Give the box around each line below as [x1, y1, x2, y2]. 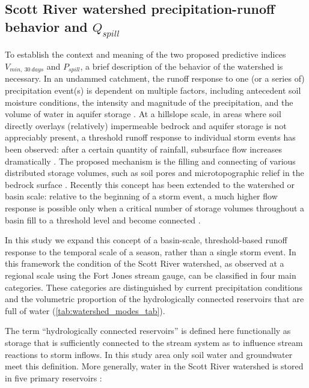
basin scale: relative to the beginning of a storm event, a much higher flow [5, 190, 278, 202]
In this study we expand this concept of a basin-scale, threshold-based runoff [5, 234, 287, 246]
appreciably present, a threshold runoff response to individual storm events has [5, 131, 296, 144]
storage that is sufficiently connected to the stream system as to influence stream [5, 336, 303, 348]
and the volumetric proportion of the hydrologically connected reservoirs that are [5, 293, 304, 305]
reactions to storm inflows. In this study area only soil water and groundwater [5, 348, 293, 360]
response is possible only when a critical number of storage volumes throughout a [5, 201, 305, 214]
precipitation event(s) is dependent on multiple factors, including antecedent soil [5, 84, 301, 97]
